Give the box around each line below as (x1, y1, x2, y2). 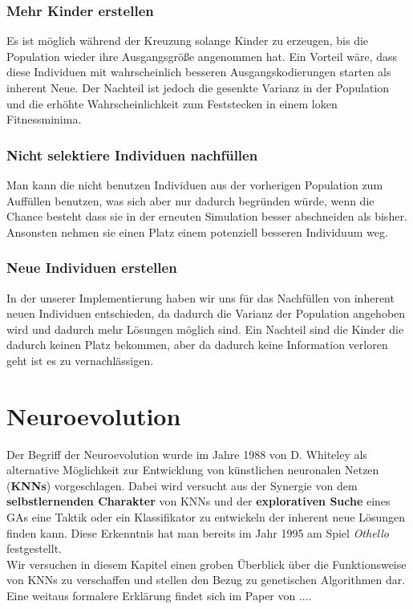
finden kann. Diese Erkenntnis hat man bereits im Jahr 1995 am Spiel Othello (6, 524, 390, 541)
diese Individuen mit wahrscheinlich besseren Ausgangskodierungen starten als (6, 63, 391, 80)
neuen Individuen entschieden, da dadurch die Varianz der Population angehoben (6, 305, 406, 322)
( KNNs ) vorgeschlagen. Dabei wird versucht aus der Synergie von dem (6, 477, 358, 493)
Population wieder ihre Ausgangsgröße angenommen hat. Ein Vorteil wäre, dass (6, 47, 398, 64)
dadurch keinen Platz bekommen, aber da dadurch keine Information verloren (6, 336, 388, 353)
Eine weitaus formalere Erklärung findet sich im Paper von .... (6, 587, 312, 604)
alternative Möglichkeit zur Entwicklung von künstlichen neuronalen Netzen (6, 461, 379, 478)
